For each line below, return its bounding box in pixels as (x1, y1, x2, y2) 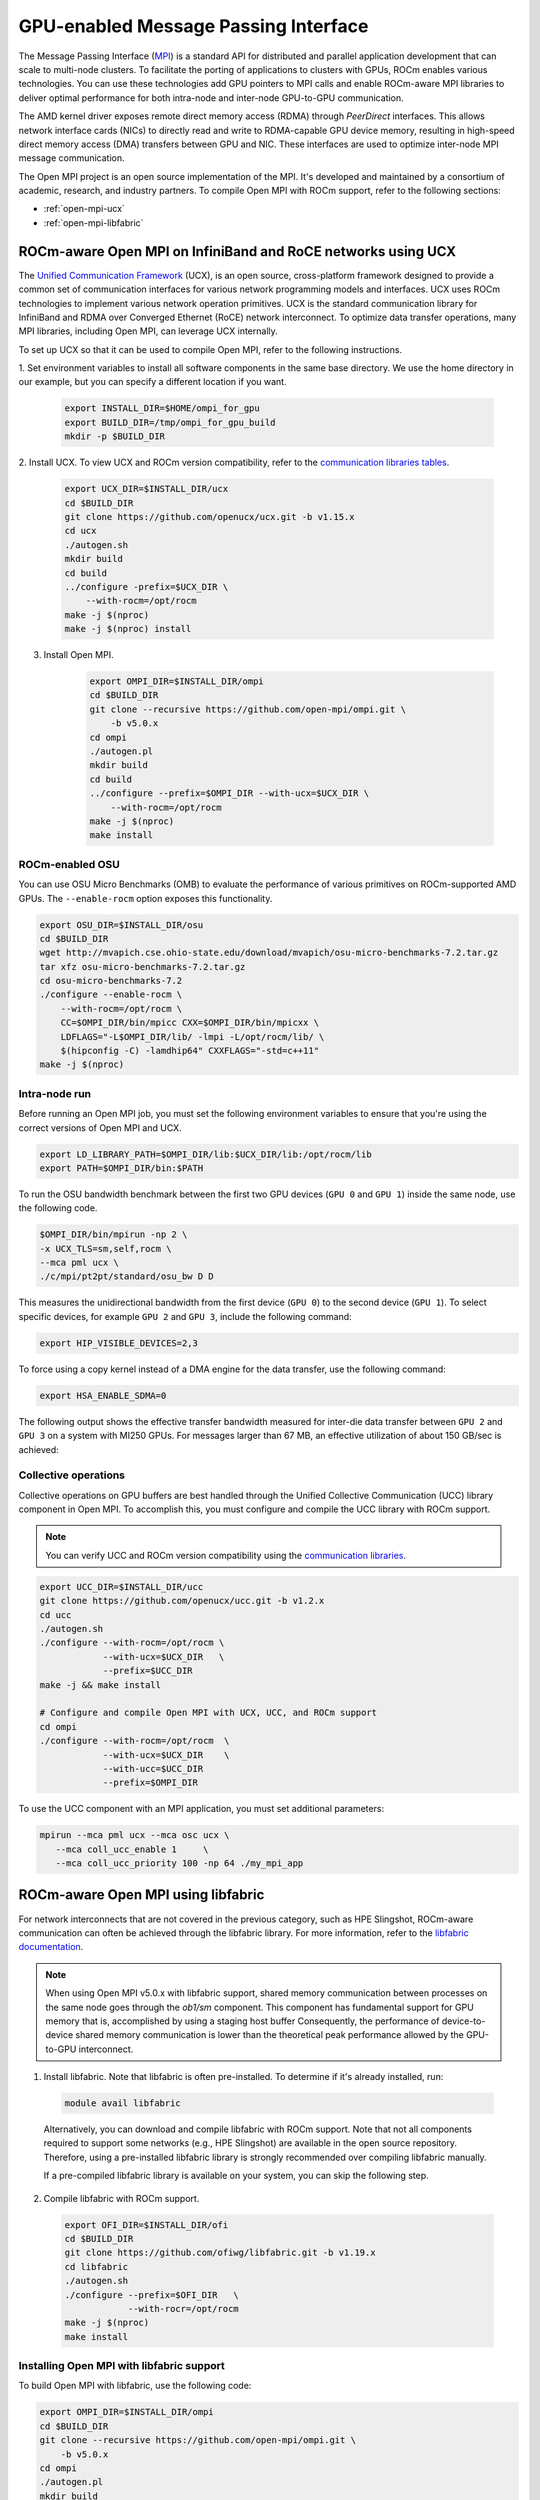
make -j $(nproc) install (64, 623, 192, 635)
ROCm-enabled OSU (18, 857, 120, 871)
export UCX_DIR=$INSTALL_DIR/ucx (64, 483, 229, 495)
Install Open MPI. (43, 649, 114, 661)
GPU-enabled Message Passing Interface (18, 15, 369, 37)
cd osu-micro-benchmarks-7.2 (39, 975, 183, 987)
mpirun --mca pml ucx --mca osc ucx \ (39, 1830, 230, 1841)
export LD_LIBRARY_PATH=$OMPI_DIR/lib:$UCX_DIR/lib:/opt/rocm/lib (39, 1148, 372, 1160)
